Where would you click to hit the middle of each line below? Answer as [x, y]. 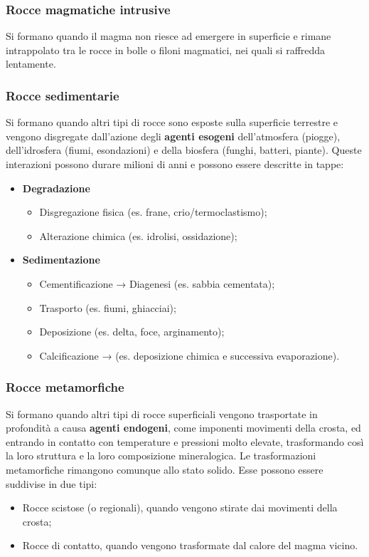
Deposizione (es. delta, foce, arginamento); [132, 332]
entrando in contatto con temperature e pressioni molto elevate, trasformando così [185, 441]
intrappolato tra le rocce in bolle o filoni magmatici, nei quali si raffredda [166, 50]
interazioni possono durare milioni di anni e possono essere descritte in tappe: [175, 164]
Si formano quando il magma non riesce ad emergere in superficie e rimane [169, 36]
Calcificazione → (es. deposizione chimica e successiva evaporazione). [189, 355]
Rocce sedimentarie [63, 95]
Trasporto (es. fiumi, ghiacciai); [108, 307]
